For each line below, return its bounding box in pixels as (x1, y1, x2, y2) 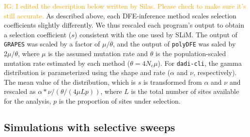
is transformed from (143, 76, 202, 87)
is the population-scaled (156, 48, 226, 59)
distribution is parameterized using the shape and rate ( (4, 67, 171, 77)
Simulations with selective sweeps (4, 120, 175, 135)
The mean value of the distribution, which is (4, 76, 136, 87)
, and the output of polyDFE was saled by (112, 39, 236, 49)
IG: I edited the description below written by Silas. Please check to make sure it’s (4, 1, 246, 11)
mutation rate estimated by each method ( (4, 58, 130, 68)
